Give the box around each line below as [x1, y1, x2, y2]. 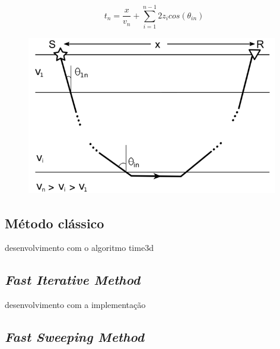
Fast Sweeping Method [5, 328, 144, 346]
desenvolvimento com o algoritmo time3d [5, 241, 154, 254]
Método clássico [5, 213, 104, 232]
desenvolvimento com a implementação [5, 298, 146, 311]
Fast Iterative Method [5, 271, 141, 289]
